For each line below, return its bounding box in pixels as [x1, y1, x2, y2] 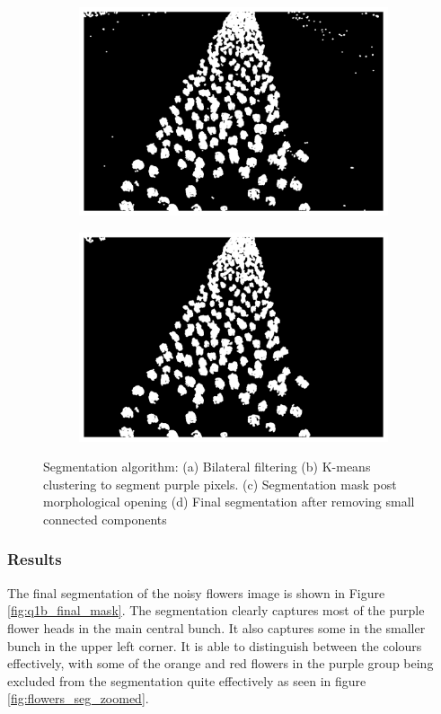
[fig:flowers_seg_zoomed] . [7, 689, 149, 708]
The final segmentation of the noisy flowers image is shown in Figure [7, 583, 385, 602]
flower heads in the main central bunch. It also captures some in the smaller [7, 618, 426, 637]
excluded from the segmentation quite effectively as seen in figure [7, 671, 366, 690]
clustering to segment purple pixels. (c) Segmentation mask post [43, 474, 397, 493]
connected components [43, 509, 167, 528]
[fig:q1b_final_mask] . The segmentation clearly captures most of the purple [7, 601, 425, 620]
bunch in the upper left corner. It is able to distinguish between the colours [7, 636, 422, 655]
